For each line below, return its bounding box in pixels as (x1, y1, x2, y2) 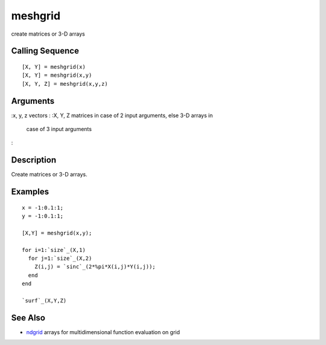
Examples (11, 187, 50, 197)
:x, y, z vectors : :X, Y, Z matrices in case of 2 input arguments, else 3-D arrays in (11, 112, 213, 119)
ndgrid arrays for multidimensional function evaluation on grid (26, 328, 181, 335)
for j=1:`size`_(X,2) (28, 255, 92, 262)
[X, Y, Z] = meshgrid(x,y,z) (22, 80, 108, 87)
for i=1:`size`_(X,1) (22, 247, 86, 253)
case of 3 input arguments (26, 126, 92, 133)
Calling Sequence (11, 46, 80, 56)
